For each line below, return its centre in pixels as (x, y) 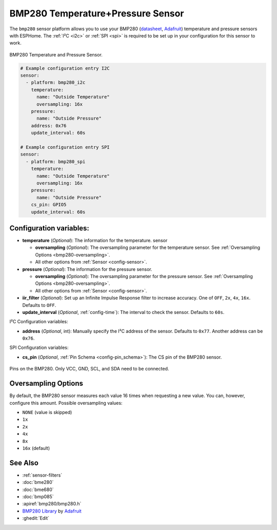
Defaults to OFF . (39, 305)
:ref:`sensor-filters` (42, 475)
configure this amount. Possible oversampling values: (66, 403)
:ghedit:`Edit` (36, 518)
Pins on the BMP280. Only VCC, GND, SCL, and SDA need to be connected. (89, 369)
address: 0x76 (49, 125)
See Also (24, 463)
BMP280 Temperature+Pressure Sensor (97, 13)
